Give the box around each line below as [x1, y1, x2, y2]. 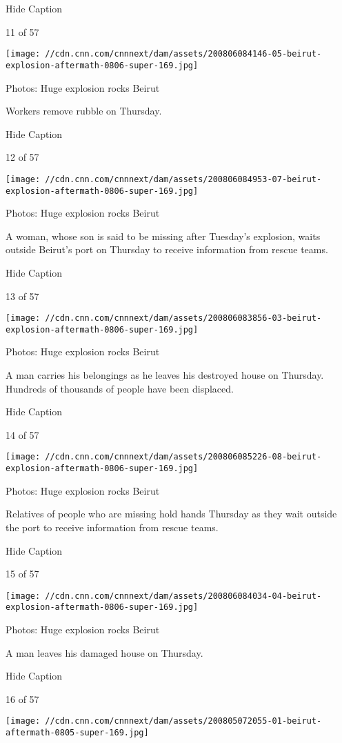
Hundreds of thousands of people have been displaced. [6, 381, 234, 395]
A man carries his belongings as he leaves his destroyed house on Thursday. [6, 368, 324, 382]
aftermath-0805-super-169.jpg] [6, 728, 149, 738]
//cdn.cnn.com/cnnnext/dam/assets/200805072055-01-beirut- [45, 716, 322, 726]
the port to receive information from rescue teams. [6, 519, 219, 534]
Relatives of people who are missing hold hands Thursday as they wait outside [6, 506, 337, 521]
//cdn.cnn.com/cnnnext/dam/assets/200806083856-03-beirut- [45, 313, 322, 324]
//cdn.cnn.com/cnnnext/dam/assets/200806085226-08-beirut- [45, 452, 322, 462]
